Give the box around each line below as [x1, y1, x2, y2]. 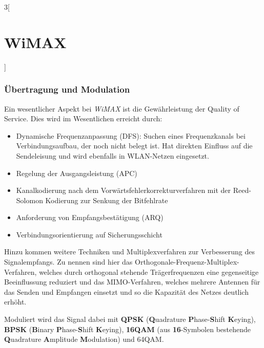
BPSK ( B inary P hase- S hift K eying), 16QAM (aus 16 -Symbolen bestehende [4, 323, 251, 334]
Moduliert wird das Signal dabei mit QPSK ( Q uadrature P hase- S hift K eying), [4, 314, 256, 324]
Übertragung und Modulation [4, 83, 130, 96]
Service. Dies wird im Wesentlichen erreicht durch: [4, 113, 163, 124]
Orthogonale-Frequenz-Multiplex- [135, 256, 239, 267]
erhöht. [4, 296, 27, 307]
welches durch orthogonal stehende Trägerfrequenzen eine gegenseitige [39, 266, 259, 277]
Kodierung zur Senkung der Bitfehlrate [45, 194, 168, 205]
